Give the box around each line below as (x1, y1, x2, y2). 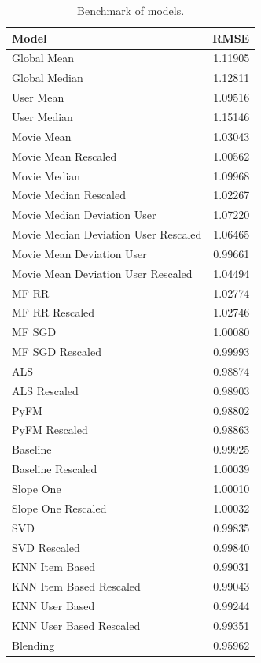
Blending (12, 636, 55, 653)
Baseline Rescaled (12, 461, 97, 477)
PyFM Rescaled (12, 421, 88, 438)
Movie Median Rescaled (12, 187, 126, 203)
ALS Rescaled (12, 382, 79, 398)
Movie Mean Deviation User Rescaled (12, 265, 193, 281)
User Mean (12, 89, 64, 106)
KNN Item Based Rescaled (12, 578, 141, 594)
